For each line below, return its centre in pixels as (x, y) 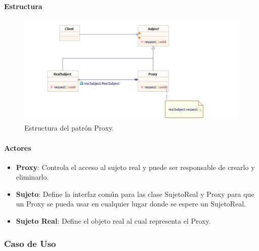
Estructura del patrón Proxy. (69, 128)
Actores (18, 148)
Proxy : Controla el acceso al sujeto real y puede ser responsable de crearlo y (135, 167)
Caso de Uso (30, 243)
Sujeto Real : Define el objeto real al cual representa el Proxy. (113, 221)
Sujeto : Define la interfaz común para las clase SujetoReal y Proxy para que (135, 194)
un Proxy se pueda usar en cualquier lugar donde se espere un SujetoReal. (131, 204)
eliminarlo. (32, 177)
